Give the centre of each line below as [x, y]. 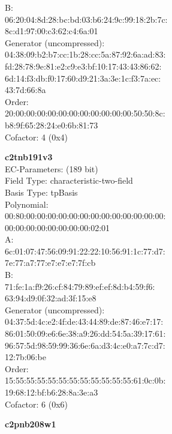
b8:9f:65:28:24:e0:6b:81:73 [52, 125]
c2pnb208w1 [31, 424]
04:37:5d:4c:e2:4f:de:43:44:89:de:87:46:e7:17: [84, 321]
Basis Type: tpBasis [41, 192]
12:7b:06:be [25, 357]
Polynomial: [27, 204]
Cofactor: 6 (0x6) [37, 404]
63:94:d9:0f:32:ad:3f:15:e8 [51, 298]
